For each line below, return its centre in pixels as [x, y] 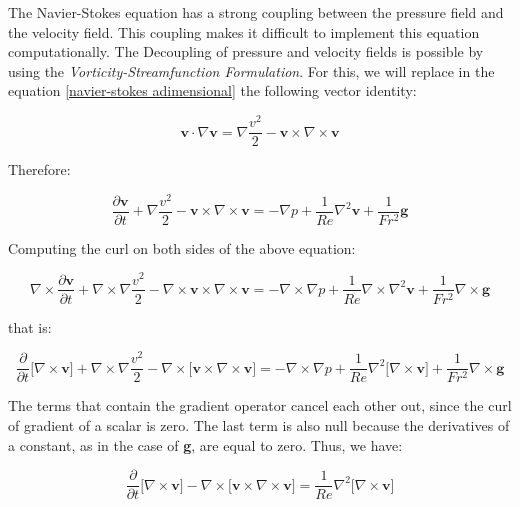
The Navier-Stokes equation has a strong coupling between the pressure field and [256, 12]
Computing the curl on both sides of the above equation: [182, 247]
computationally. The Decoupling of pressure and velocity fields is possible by [246, 51]
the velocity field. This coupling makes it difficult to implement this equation [244, 31]
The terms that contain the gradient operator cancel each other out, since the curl [260, 405]
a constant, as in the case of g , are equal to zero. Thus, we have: [205, 444]
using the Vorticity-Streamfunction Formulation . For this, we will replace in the [251, 70]
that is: [30, 326]
